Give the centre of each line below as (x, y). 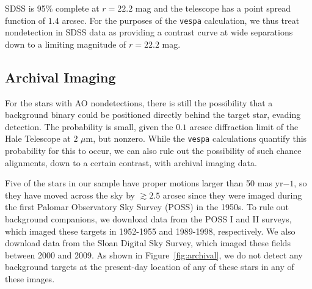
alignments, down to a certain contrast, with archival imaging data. (131, 162)
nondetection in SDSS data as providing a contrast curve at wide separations (149, 32)
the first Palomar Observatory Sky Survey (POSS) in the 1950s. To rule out (147, 207)
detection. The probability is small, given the (89, 126)
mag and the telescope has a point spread (213, 8)
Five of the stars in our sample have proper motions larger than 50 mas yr (144, 183)
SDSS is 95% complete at (52, 8)
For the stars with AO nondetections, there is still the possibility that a (139, 102)
